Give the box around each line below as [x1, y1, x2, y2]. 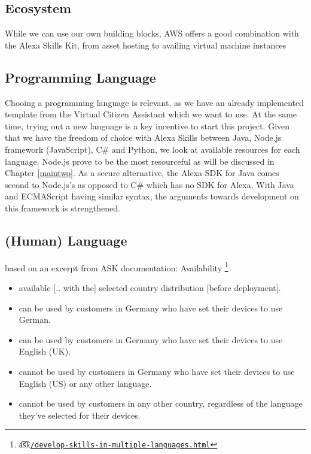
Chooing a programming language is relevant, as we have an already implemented [5, 96, 304, 108]
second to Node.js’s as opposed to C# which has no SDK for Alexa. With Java [5, 178, 294, 190]
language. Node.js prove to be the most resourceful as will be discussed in [5, 155, 275, 167]
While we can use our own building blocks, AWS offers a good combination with [5, 27, 299, 40]
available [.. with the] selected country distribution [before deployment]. [19, 281, 281, 293]
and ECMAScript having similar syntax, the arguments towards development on [5, 190, 299, 202]
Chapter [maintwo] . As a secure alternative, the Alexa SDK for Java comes [5, 167, 279, 179]
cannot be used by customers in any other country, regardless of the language [19, 397, 303, 410]
